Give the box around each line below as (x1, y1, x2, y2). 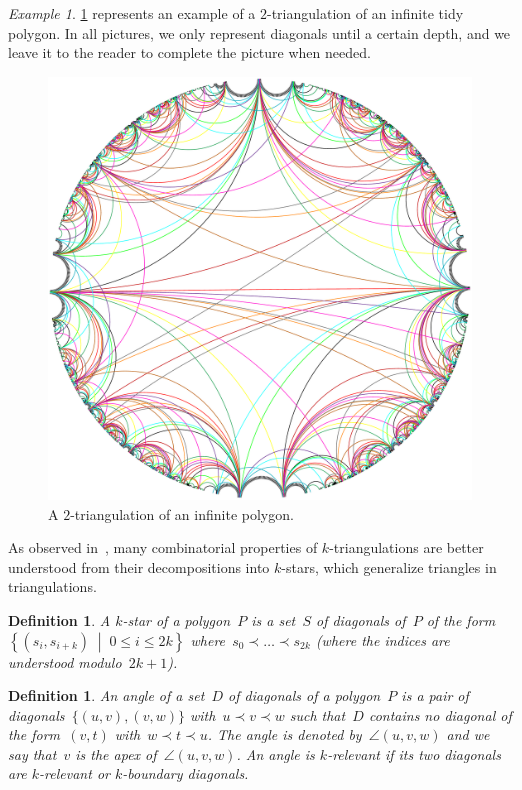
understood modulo (8, 651, 122, 672)
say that (8, 743, 57, 764)
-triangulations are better (329, 537, 484, 558)
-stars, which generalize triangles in (281, 556, 497, 577)
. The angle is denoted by (207, 724, 362, 745)
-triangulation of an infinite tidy (267, 3, 464, 23)
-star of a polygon (122, 609, 231, 630)
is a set (251, 609, 296, 630)
